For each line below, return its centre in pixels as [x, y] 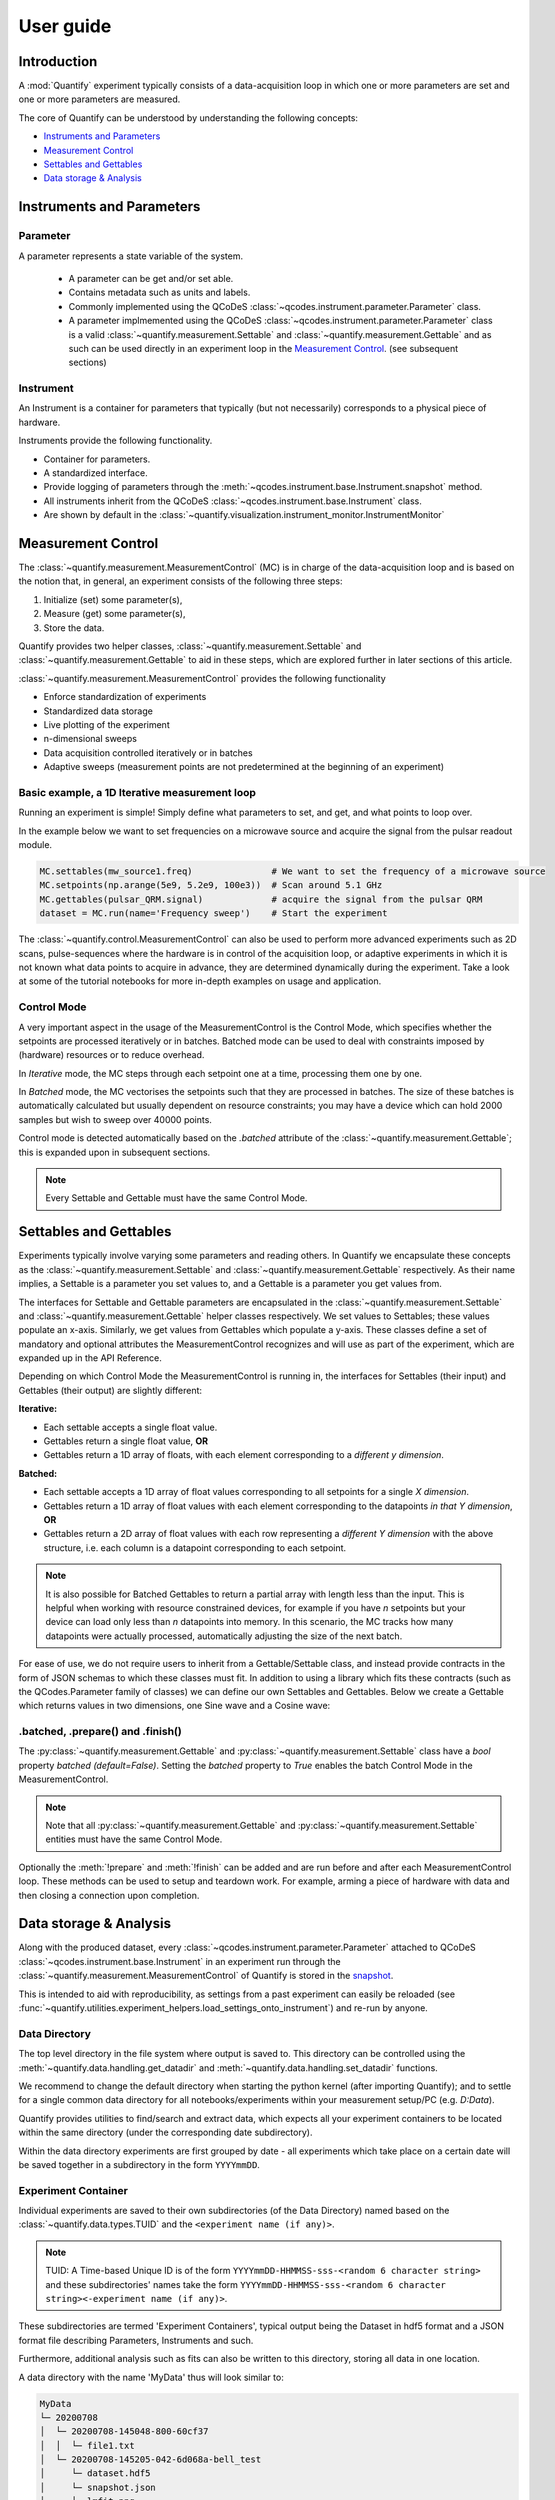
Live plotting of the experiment [106, 724]
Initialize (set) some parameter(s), [113, 599]
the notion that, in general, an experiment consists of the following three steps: [181, 581]
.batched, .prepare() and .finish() [100, 1732]
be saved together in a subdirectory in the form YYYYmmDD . [139, 2164]
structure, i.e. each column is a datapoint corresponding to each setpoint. [195, 1547]
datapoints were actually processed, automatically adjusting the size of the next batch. [224, 1636]
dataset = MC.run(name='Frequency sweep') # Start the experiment [213, 913]
